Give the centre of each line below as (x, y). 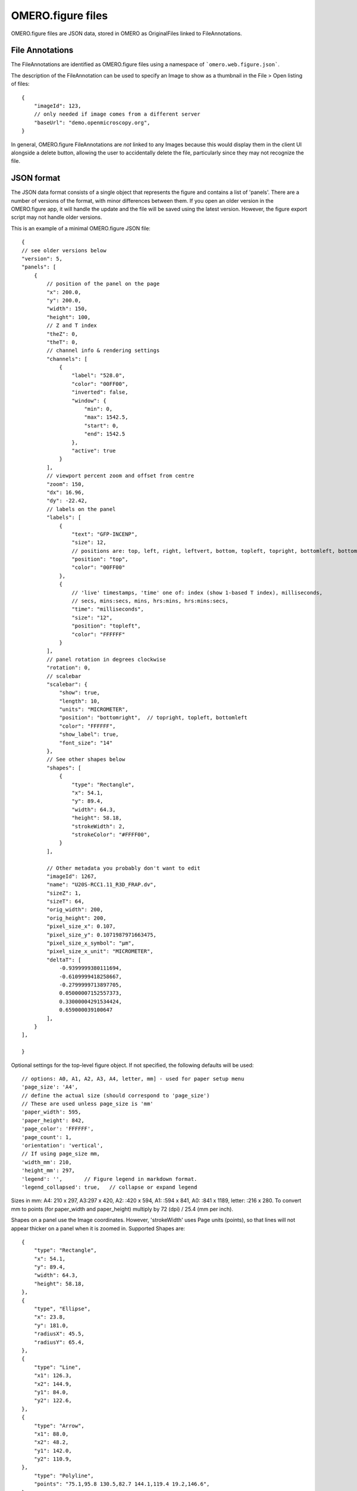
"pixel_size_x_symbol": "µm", (91, 943)
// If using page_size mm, (61, 1154)
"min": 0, (98, 409)
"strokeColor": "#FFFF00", (111, 834)
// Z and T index (72, 326)
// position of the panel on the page (103, 284)
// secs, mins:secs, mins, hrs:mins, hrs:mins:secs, (150, 601)
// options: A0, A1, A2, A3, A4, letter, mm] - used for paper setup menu (133, 1079)
